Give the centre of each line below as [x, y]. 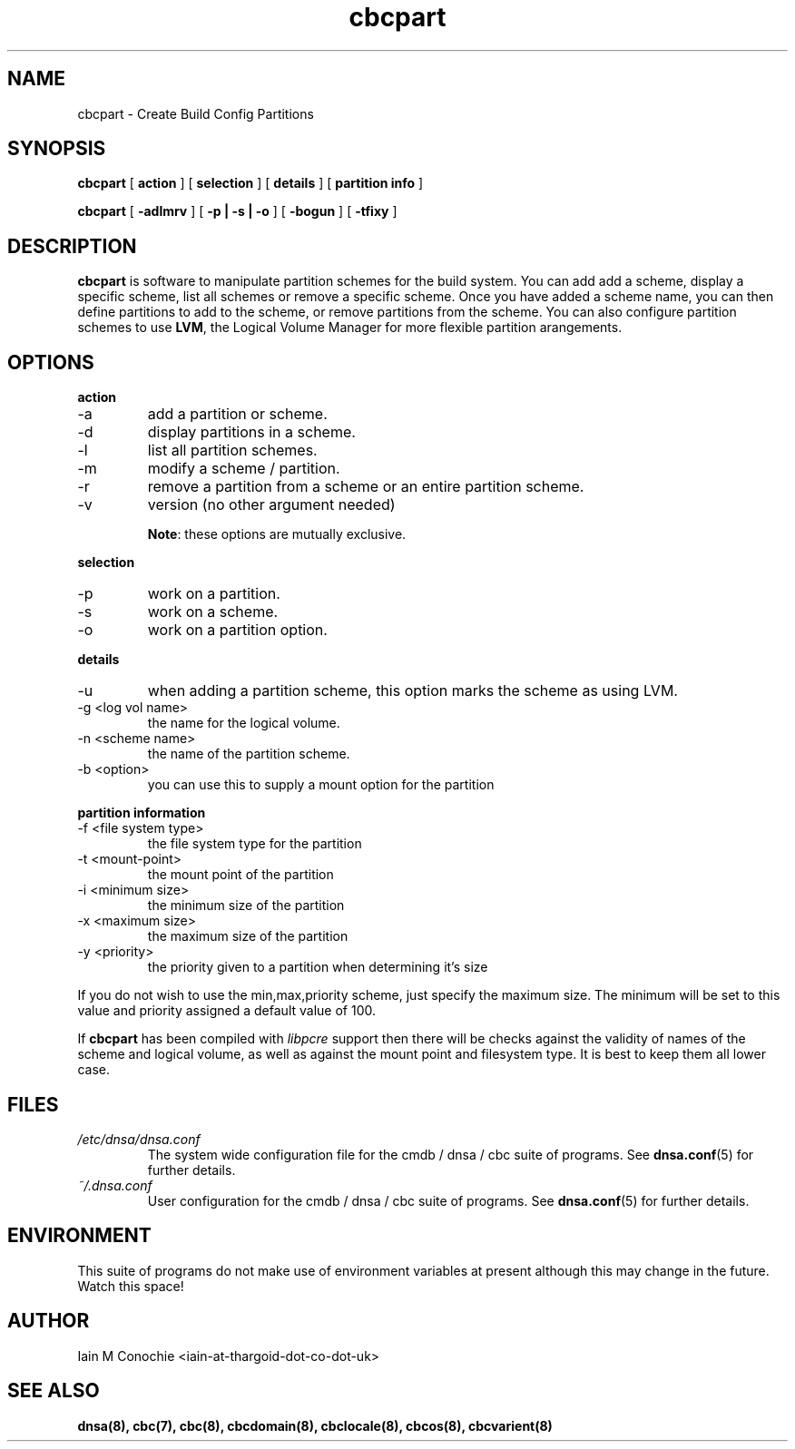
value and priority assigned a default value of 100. [226, 1011]
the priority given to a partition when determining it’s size [318, 967]
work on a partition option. [237, 630]
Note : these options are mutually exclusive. [277, 534]
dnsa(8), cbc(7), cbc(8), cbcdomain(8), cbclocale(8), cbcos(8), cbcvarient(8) [315, 1425]
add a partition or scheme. [237, 414]
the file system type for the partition [255, 844]
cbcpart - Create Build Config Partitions [196, 113]
